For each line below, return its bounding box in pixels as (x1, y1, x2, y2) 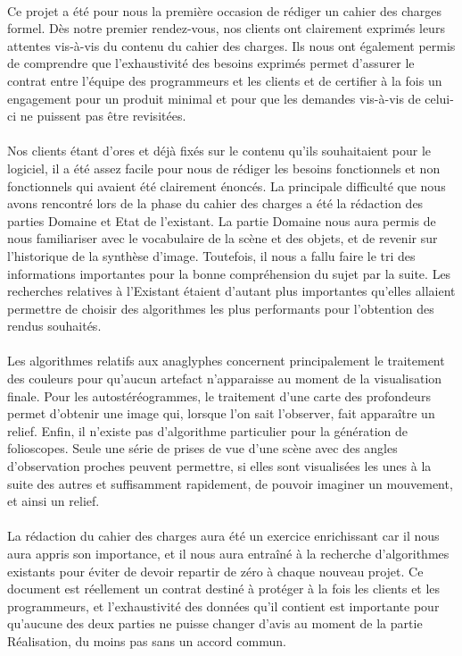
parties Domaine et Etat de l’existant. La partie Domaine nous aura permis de (7, 211, 436, 230)
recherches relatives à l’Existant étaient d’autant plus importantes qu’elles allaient (7, 282, 456, 300)
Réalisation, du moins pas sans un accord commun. (7, 631, 286, 650)
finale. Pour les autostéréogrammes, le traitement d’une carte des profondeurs (7, 386, 431, 405)
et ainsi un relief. (7, 492, 100, 510)
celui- (425, 88, 454, 107)
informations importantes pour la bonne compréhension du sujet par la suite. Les (7, 264, 451, 282)
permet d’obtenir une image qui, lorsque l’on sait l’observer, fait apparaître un (7, 404, 435, 423)
